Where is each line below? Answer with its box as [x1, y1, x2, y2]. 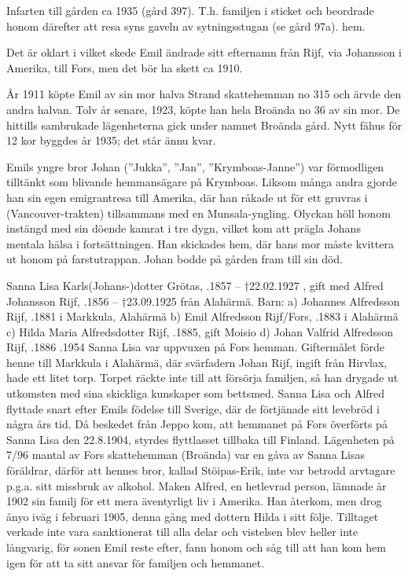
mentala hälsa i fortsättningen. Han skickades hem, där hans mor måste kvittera [6, 235, 394, 251]
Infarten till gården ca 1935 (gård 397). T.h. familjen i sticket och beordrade [6, 2, 374, 18]
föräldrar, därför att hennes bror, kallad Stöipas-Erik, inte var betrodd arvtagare [6, 462, 395, 479]
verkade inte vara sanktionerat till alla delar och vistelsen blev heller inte [6, 523, 358, 540]
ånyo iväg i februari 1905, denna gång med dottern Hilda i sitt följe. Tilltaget [6, 508, 379, 524]
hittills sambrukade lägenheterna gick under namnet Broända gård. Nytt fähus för [6, 116, 402, 133]
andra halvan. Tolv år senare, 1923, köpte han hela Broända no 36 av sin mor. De [6, 101, 400, 117]
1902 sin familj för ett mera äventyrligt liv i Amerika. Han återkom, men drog [6, 493, 382, 509]
